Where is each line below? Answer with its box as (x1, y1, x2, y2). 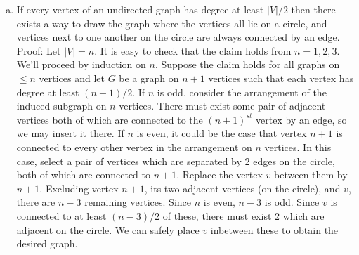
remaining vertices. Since (84, 195, 191, 209)
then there (291, 2, 336, 16)
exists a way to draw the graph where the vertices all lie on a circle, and (16, 15, 327, 30)
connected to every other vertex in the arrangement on (16, 139, 252, 154)
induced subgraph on (16, 98, 107, 113)
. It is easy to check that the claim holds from (94, 43, 292, 58)
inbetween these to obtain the (210, 222, 339, 237)
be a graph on (119, 70, 179, 85)
